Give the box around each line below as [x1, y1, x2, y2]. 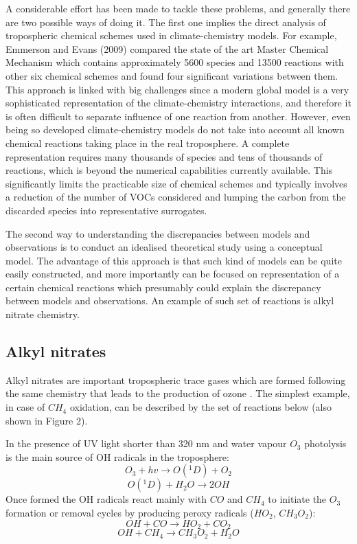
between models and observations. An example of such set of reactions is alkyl [5, 293, 334, 308]
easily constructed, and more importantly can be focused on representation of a [5, 267, 340, 281]
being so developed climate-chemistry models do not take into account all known [5, 122, 345, 137]
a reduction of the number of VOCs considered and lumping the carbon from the [5, 190, 346, 204]
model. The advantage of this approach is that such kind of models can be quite [5, 253, 342, 267]
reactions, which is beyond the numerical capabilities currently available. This [5, 163, 333, 177]
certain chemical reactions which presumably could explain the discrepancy [5, 280, 321, 294]
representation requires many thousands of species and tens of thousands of [5, 149, 323, 163]
